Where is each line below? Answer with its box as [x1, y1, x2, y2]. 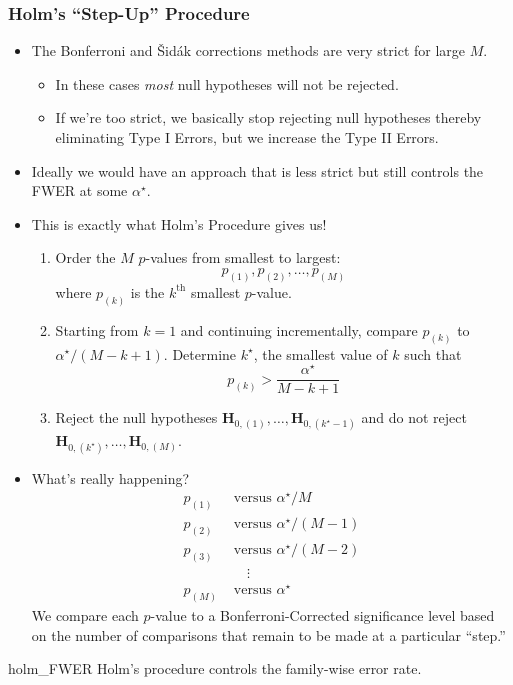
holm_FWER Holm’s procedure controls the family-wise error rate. [8, 658, 422, 679]
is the [130, 281, 165, 302]
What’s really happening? [31, 467, 190, 488]
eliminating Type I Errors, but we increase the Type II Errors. [55, 127, 439, 147]
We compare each [31, 604, 139, 625]
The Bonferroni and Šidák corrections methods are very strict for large [31, 40, 466, 61]
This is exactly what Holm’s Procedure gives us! [31, 213, 327, 234]
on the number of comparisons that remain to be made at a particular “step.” [31, 624, 506, 645]
